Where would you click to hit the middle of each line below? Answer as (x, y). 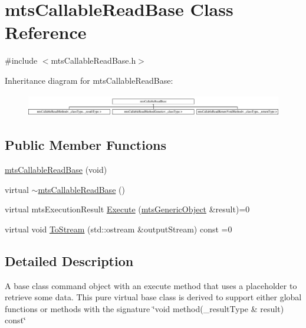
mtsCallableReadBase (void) (56, 170)
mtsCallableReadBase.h (93, 60)
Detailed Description (69, 260)
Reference (46, 32)
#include (21, 60)
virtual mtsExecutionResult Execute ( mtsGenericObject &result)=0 (127, 209)
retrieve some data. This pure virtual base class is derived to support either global (153, 297)
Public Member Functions (85, 145)
